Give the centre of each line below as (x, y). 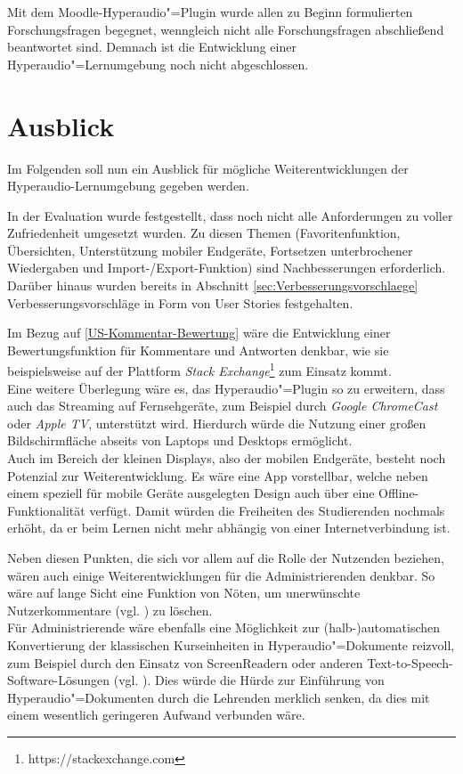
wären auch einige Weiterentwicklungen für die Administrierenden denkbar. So (221, 575)
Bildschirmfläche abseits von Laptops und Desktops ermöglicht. (180, 440)
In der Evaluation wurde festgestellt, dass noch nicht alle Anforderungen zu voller (230, 215)
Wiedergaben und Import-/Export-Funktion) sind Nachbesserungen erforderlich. (227, 268)
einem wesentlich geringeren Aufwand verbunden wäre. (156, 715)
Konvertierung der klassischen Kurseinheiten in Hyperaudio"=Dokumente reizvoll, (231, 645)
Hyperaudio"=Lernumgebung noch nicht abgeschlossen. (158, 64)
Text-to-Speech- (410, 662)
